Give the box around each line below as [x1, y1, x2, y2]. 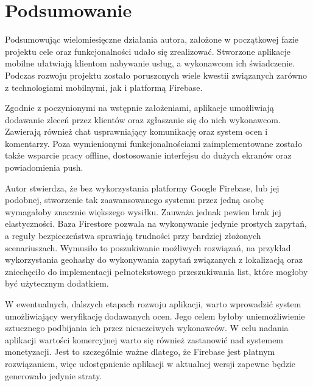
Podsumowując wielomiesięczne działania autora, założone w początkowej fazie [5, 33, 298, 46]
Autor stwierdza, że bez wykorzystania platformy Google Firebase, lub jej [5, 181, 280, 194]
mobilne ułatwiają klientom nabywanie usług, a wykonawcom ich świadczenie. [5, 57, 295, 70]
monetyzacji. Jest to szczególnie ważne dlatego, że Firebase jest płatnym [5, 345, 275, 358]
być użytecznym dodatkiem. [5, 277, 109, 290]
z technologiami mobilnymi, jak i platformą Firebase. [5, 80, 203, 93]
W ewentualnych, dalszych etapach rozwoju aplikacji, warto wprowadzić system [5, 298, 301, 310]
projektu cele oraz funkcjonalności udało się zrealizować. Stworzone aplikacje [5, 45, 290, 57]
